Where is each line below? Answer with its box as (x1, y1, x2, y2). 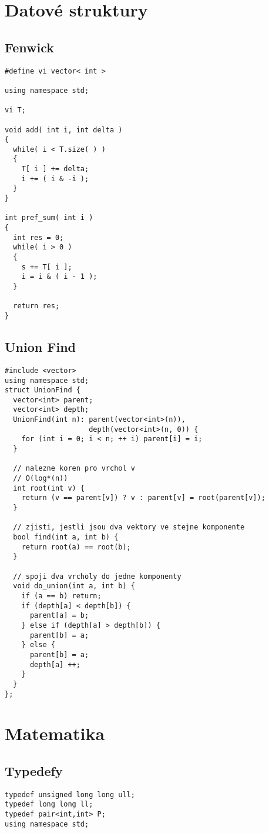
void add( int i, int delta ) (5, 125, 123, 134)
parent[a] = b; (29, 611, 89, 620)
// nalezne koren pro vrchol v (13, 464, 135, 473)
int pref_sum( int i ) (5, 214, 93, 222)
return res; (13, 302, 60, 311)
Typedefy (5, 761, 63, 779)
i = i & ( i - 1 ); (21, 272, 97, 281)
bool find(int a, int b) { (13, 533, 119, 541)
